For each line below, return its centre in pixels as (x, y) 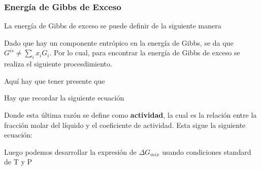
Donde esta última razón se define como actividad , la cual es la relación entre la (130, 114)
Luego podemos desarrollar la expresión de (70, 151)
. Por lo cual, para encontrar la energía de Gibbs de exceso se (145, 53)
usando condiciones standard (207, 151)
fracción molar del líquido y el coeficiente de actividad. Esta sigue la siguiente (125, 125)
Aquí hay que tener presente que (55, 80)
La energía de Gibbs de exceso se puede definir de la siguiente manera (113, 26)
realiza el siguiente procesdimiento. (58, 64)
